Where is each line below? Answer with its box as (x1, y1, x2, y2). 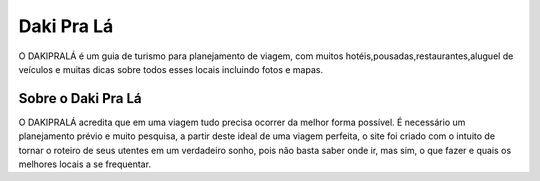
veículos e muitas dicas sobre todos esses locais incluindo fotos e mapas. (18, 63, 324, 75)
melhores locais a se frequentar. (18, 158, 152, 170)
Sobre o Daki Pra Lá (18, 90, 142, 107)
